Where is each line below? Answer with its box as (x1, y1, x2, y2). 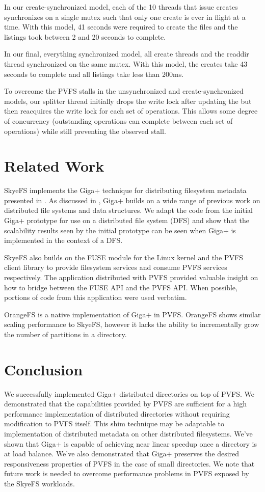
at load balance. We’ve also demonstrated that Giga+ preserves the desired (4, 448, 240, 459)
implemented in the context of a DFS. (4, 235, 123, 245)
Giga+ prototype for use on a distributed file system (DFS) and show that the (4, 215, 249, 226)
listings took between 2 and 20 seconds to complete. (4, 31, 166, 42)
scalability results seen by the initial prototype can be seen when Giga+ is (4, 225, 236, 235)
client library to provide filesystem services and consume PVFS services (4, 262, 227, 272)
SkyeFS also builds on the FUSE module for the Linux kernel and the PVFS (4, 252, 243, 262)
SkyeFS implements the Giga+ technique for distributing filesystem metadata (4, 185, 247, 196)
